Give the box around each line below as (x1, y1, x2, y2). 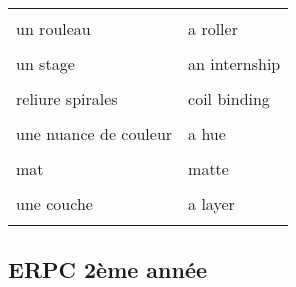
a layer (188, 192, 235, 215)
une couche (16, 192, 93, 215)
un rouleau (16, 17, 91, 40)
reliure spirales (16, 87, 118, 110)
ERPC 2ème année (8, 254, 208, 285)
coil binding (188, 87, 270, 110)
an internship (188, 52, 281, 75)
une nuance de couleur (16, 122, 173, 145)
